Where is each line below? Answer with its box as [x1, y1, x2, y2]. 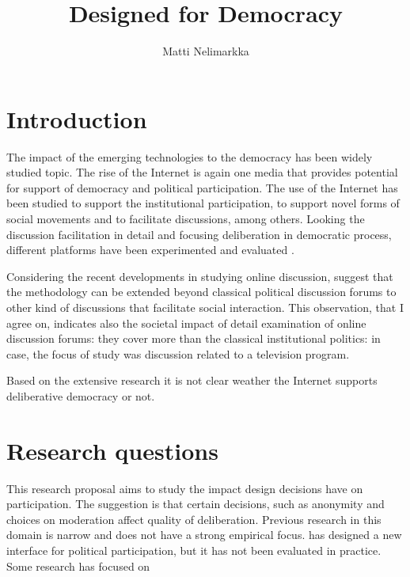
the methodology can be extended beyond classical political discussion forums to [6, 283, 397, 300]
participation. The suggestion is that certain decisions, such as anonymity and [6, 495, 385, 512]
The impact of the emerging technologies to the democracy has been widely [6, 148, 373, 165]
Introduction [6, 102, 147, 135]
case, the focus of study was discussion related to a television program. [6, 345, 350, 362]
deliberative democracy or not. [6, 387, 155, 404]
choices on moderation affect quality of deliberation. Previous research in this [6, 511, 382, 527]
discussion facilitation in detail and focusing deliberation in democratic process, [6, 226, 392, 242]
